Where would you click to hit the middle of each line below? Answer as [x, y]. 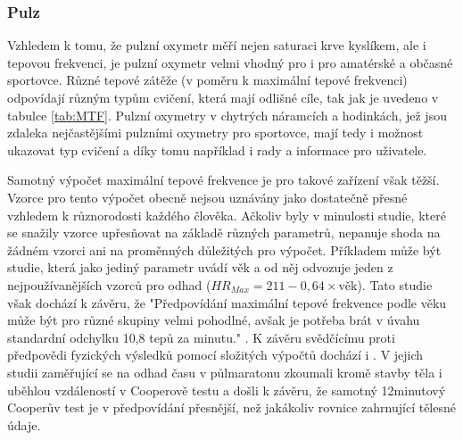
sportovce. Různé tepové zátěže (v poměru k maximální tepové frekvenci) [207, 80]
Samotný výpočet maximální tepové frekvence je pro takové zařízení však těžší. [223, 180]
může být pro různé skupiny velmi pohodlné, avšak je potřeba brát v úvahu [214, 320]
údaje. [24, 424]
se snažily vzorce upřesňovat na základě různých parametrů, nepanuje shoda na [224, 232]
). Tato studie [395, 284]
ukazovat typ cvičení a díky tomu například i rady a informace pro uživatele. [217, 149]
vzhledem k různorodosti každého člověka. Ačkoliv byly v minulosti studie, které [227, 215]
